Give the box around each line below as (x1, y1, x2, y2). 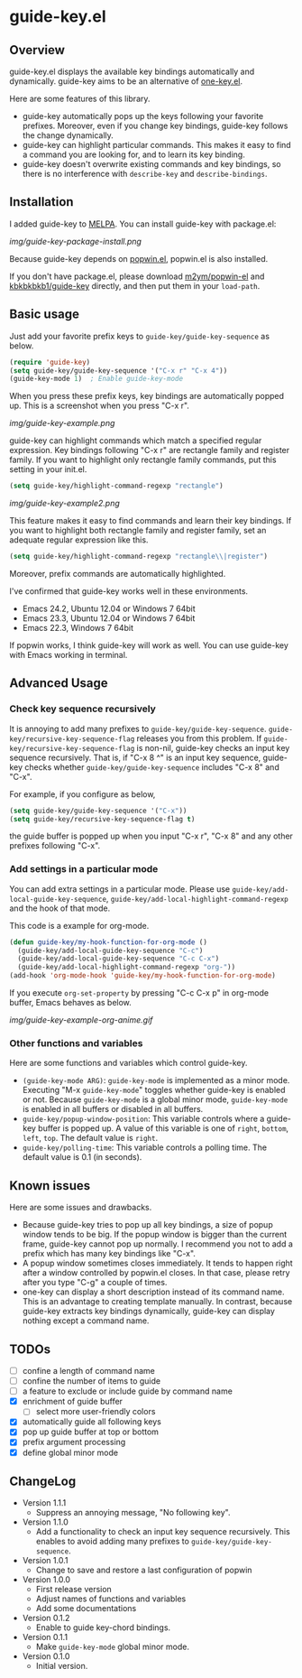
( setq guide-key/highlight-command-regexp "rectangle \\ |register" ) (9, 552, 269, 561)
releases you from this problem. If (136, 733, 262, 744)
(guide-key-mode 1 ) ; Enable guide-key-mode (9, 375, 183, 384)
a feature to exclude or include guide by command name (22, 1386, 233, 1396)
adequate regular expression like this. (9, 534, 149, 545)
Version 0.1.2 (22, 1613, 70, 1624)
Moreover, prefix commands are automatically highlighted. (9, 569, 226, 579)
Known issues (9, 1178, 91, 1193)
